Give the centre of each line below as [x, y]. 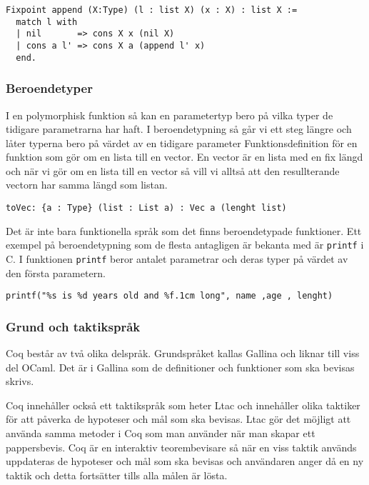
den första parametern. [56, 272]
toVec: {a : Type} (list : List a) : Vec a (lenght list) [146, 208]
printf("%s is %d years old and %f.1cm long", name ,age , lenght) [170, 296]
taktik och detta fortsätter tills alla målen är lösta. [117, 475]
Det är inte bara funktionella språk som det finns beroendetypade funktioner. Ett [184, 230]
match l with [47, 22]
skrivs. [20, 381]
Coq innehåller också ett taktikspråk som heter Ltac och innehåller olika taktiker [183, 405]
